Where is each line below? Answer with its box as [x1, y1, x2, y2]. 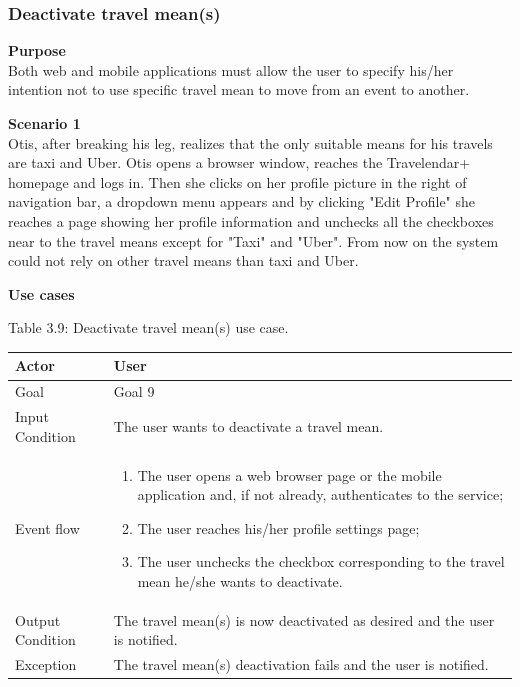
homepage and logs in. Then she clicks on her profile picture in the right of [8, 171, 467, 192]
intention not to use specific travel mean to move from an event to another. [8, 79, 470, 100]
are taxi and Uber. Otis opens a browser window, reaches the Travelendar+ [8, 152, 471, 173]
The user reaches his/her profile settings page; [137, 517, 420, 538]
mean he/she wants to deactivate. [137, 570, 343, 591]
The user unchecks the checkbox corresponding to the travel [137, 551, 505, 572]
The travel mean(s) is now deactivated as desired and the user [113, 609, 495, 630]
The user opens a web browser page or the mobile [137, 464, 442, 485]
